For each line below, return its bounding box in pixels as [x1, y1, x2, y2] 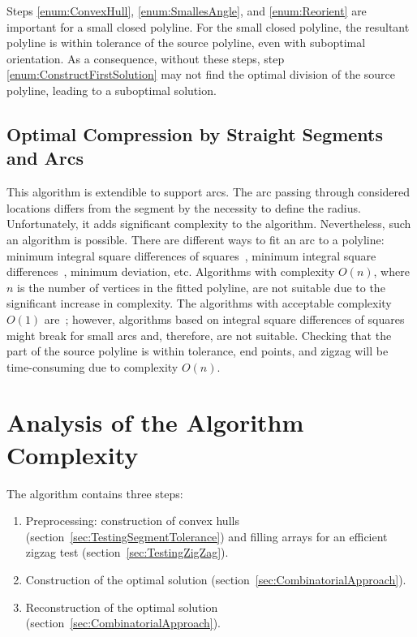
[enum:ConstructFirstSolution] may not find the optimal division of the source [6, 66, 396, 83]
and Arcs [6, 145, 84, 170]
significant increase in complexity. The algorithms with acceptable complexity [6, 295, 392, 312]
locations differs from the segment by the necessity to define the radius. [6, 199, 361, 216]
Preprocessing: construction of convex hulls [25, 512, 239, 529]
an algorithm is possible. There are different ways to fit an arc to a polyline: [6, 230, 385, 247]
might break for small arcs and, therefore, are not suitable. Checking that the [6, 326, 392, 343]
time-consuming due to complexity [6, 358, 178, 375]
